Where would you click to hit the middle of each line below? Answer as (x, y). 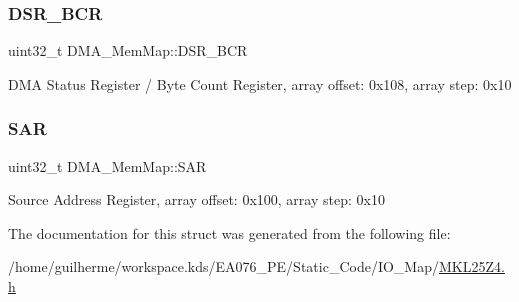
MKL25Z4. (471, 266)
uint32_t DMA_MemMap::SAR (107, 165)
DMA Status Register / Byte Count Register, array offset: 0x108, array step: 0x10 (260, 83)
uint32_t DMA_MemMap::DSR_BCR (128, 50)
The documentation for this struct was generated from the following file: (229, 232)
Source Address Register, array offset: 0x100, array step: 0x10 (196, 199)
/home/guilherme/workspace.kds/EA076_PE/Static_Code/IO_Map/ (223, 266)
